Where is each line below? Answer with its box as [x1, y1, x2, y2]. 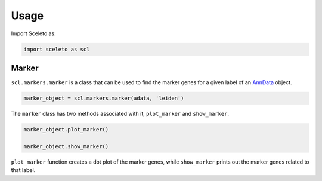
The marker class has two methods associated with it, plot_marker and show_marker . [11, 111, 230, 117]
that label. [11, 167, 36, 174]
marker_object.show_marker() [23, 143, 109, 149]
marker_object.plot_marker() [23, 126, 109, 133]
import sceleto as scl [23, 45, 90, 53]
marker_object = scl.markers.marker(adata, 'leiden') [23, 95, 184, 102]
